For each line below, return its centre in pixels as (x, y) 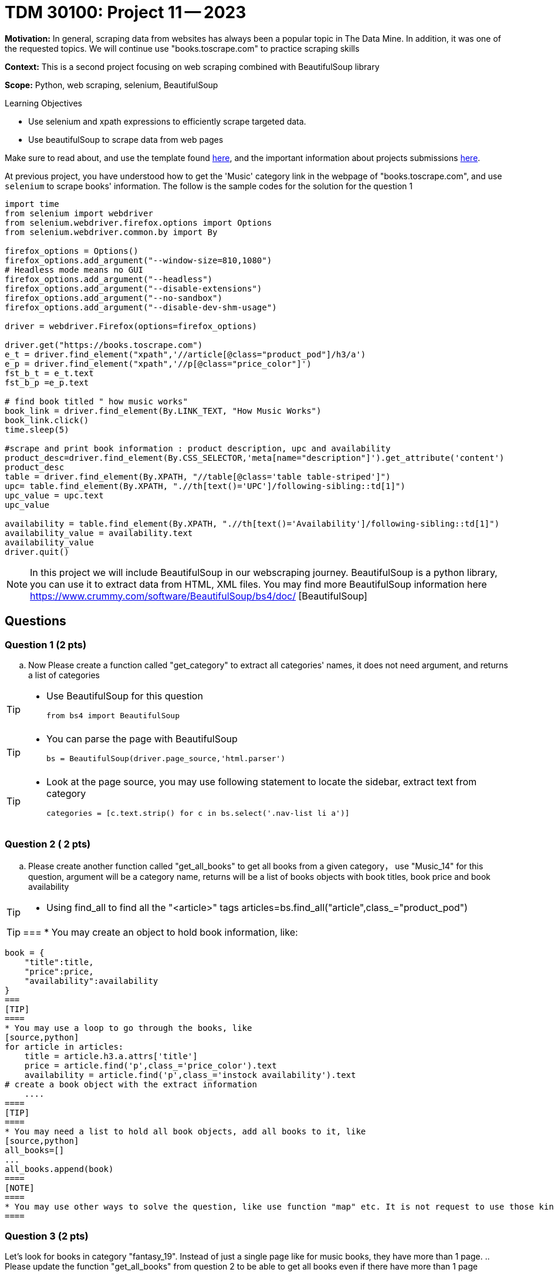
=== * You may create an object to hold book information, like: (161, 932)
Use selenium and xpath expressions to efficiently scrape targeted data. (167, 121)
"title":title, (59, 962)
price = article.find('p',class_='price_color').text (151, 1065)
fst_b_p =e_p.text (47, 382)
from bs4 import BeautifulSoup (113, 715)
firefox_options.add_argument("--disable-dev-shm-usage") (141, 307)
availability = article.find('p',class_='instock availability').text (190, 1075)
